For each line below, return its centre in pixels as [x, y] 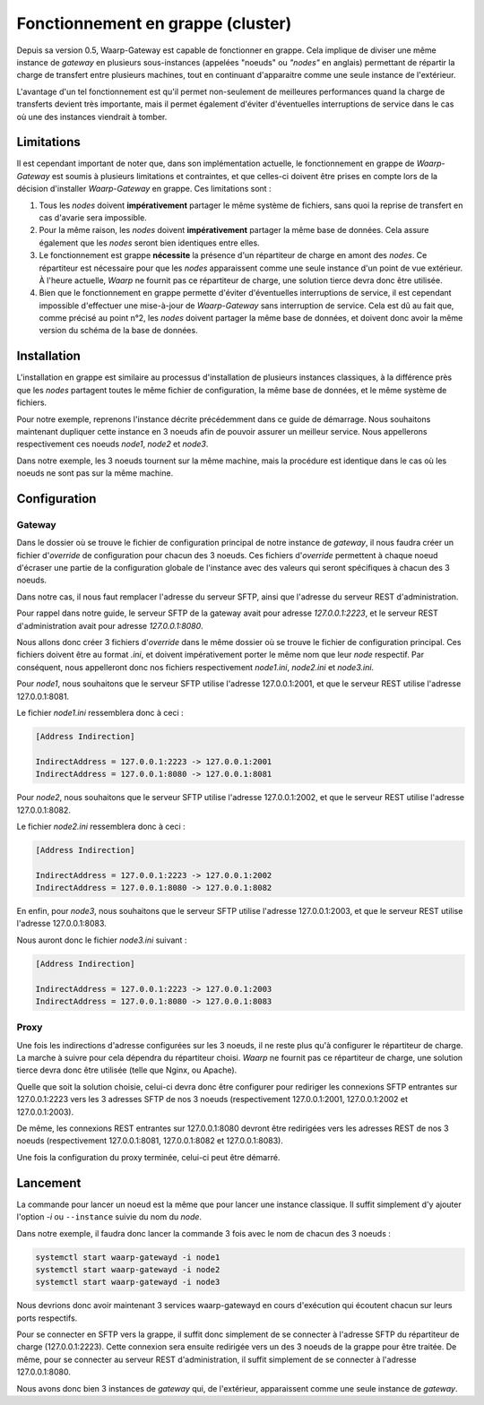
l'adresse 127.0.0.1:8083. [61, 924]
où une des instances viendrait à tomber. [92, 116]
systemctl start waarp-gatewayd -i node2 [128, 1269]
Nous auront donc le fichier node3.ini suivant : [102, 940]
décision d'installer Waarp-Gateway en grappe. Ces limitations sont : [144, 189]
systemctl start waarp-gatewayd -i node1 [128, 1257]
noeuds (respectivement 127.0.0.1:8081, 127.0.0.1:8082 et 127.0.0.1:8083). [150, 1141]
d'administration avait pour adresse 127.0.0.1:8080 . [110, 625]
